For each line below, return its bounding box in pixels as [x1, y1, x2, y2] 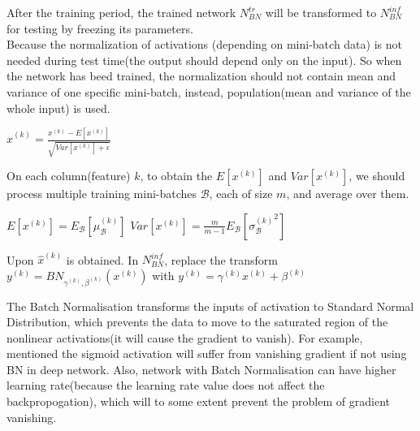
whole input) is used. [6, 99, 110, 116]
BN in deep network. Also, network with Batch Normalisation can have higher [6, 360, 396, 377]
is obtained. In [66, 251, 139, 268]
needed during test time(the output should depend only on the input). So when [6, 51, 402, 68]
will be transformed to [265, 4, 377, 20]
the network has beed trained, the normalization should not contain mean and [6, 67, 396, 84]
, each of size [209, 185, 273, 202]
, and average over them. [286, 185, 409, 202]
